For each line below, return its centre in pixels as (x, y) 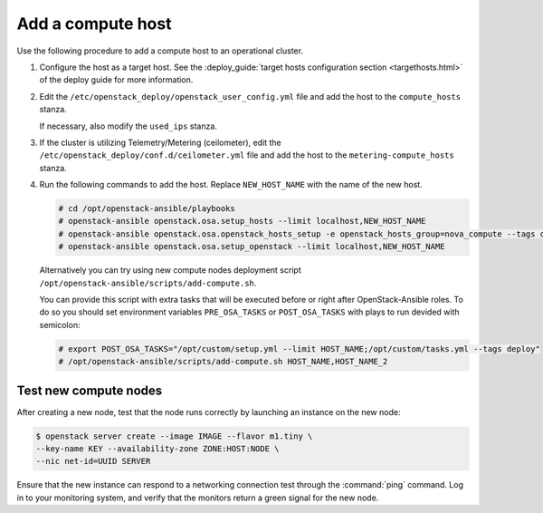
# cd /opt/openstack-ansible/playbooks (147, 209)
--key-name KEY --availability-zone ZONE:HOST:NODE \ (157, 449)
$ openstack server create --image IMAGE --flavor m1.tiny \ (174, 436)
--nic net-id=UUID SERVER (93, 461)
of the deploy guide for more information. (116, 80)
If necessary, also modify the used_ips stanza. (128, 126)
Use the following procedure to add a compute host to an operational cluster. (160, 51)
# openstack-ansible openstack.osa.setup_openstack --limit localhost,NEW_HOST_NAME (252, 247)
